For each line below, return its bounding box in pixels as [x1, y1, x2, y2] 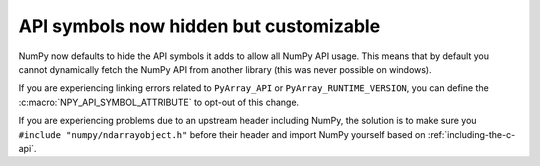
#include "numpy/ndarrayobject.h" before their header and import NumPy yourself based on [18, 128, 426, 140]
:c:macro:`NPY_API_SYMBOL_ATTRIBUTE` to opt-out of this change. [18, 96, 300, 108]
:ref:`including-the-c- [427, 128, 516, 140]
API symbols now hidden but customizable [18, 15, 381, 37]
